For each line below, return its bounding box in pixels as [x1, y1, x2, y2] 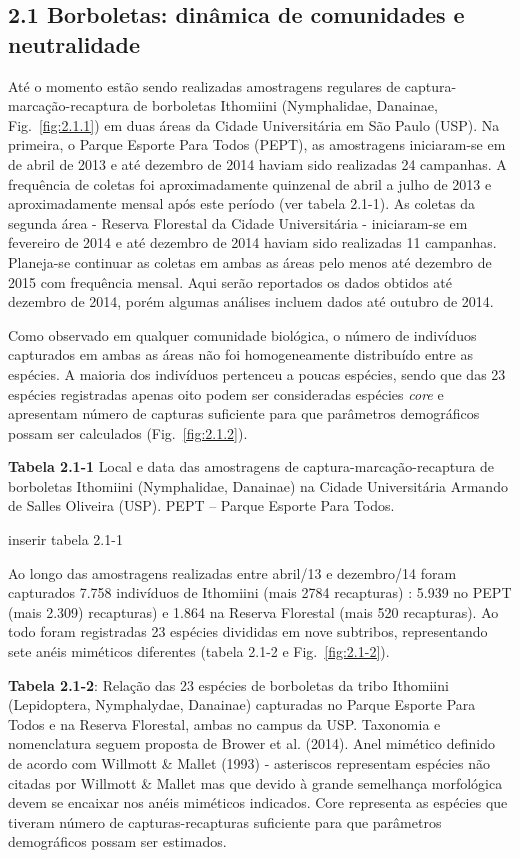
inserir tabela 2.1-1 [8, 529, 123, 550]
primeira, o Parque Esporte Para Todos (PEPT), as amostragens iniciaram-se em [8, 134, 506, 155]
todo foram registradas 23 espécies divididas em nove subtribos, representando [8, 621, 488, 642]
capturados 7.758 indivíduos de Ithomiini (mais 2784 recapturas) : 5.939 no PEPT [8, 582, 512, 603]
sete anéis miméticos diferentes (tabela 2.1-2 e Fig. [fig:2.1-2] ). [8, 641, 390, 662]
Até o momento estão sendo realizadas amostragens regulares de [8, 75, 401, 96]
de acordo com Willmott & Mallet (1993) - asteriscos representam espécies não [8, 753, 490, 773]
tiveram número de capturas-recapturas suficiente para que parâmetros [8, 811, 442, 832]
